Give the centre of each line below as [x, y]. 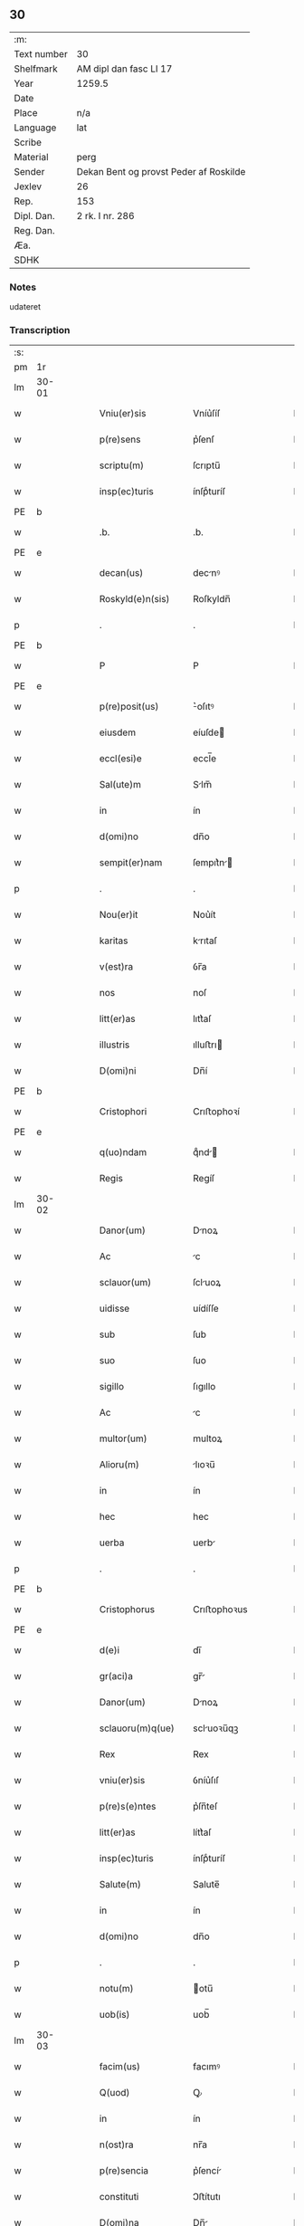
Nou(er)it [119, 915]
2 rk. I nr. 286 [105, 215]
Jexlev [28, 186]
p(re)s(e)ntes [128, 1807]
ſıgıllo [204, 1387]
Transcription [40, 330]
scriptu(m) [122, 465]
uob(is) [114, 2015]
